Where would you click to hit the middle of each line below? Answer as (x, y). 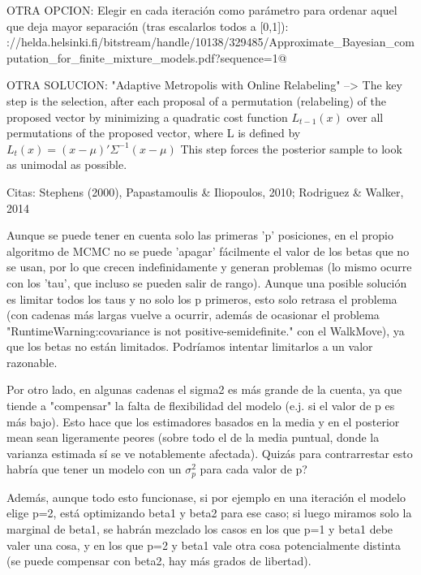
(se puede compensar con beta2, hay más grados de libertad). (159, 561)
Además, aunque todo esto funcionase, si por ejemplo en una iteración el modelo (206, 497)
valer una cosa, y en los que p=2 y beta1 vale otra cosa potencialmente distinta (204, 545)
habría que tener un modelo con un (94, 469)
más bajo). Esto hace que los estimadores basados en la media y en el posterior (203, 421)
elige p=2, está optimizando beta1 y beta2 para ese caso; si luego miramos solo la (209, 513)
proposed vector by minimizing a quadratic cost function (147, 117)
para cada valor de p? (253, 469)
